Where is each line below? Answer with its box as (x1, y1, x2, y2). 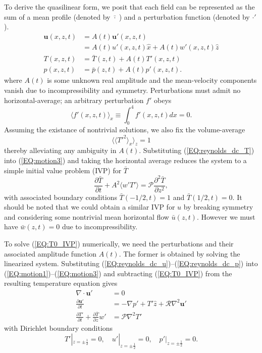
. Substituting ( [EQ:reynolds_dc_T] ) (139, 145, 254, 156)
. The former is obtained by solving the (119, 248, 240, 259)
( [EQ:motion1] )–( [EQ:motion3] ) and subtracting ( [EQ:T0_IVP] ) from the (4, 268, 232, 278)
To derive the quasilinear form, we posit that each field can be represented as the (4, 2, 255, 12)
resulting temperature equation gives (4, 278, 118, 288)
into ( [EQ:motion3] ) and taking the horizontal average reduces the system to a (4, 155, 247, 165)
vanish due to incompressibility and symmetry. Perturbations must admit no (4, 84, 241, 95)
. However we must (196, 211, 255, 222)
